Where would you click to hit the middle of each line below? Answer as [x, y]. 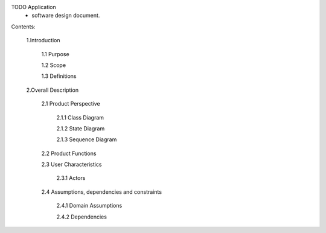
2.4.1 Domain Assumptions [89, 206]
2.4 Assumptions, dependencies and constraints [102, 192]
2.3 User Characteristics [72, 164]
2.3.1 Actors [71, 178]
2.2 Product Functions [69, 153]
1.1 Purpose [55, 54]
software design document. [66, 16]
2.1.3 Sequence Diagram [87, 139]
